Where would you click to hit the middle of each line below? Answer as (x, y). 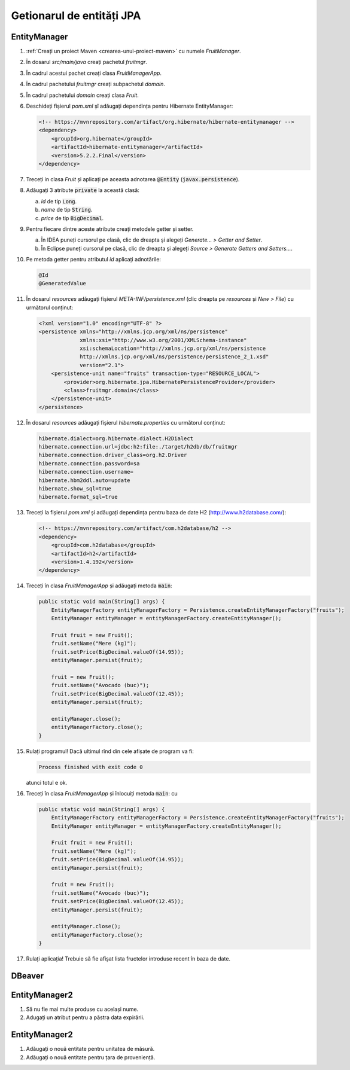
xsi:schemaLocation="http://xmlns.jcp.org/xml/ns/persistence (173, 348)
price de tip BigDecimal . (72, 218)
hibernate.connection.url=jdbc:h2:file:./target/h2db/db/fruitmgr (138, 447)
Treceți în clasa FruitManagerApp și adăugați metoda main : (99, 586)
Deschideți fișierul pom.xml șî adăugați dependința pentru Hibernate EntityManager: (130, 106)
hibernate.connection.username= (86, 472)
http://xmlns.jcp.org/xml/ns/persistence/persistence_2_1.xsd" (174, 357)
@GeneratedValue (63, 283)
